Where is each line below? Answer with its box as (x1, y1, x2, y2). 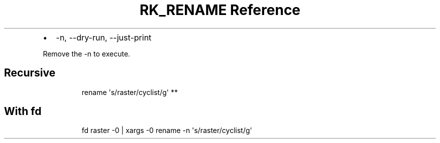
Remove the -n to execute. (43, 49, 131, 58)
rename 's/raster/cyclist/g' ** (81, 87, 178, 96)
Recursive (4, 66, 56, 79)
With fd (4, 105, 42, 118)
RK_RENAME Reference (139, 1, 301, 18)
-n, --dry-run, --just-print (56, 32, 152, 42)
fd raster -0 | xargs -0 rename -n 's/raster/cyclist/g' (81, 126, 252, 135)
